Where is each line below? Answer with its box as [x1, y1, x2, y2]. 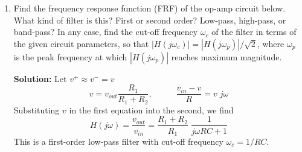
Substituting [13, 103, 60, 116]
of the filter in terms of [211, 25, 297, 38]
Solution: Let [13, 72, 67, 84]
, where [257, 37, 284, 49]
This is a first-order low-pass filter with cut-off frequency [13, 135, 223, 147]
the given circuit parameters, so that [13, 37, 149, 49]
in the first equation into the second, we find [69, 103, 234, 116]
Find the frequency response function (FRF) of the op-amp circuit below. [13, 2, 286, 14]
